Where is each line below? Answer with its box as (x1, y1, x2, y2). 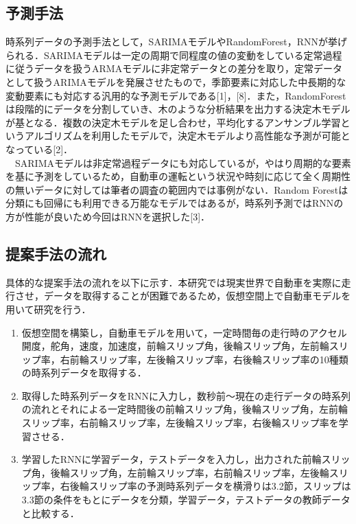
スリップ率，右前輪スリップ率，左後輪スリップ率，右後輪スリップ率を (21, 415, 339, 430)
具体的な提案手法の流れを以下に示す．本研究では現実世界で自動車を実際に (5, 275, 342, 289)
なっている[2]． (5, 141, 73, 156)
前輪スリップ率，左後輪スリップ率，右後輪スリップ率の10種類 (69, 352, 348, 366)
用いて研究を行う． (5, 301, 91, 316)
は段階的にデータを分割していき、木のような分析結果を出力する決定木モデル (5, 102, 351, 116)
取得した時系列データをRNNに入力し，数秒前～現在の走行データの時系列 (21, 388, 351, 402)
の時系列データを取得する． (21, 365, 147, 380)
